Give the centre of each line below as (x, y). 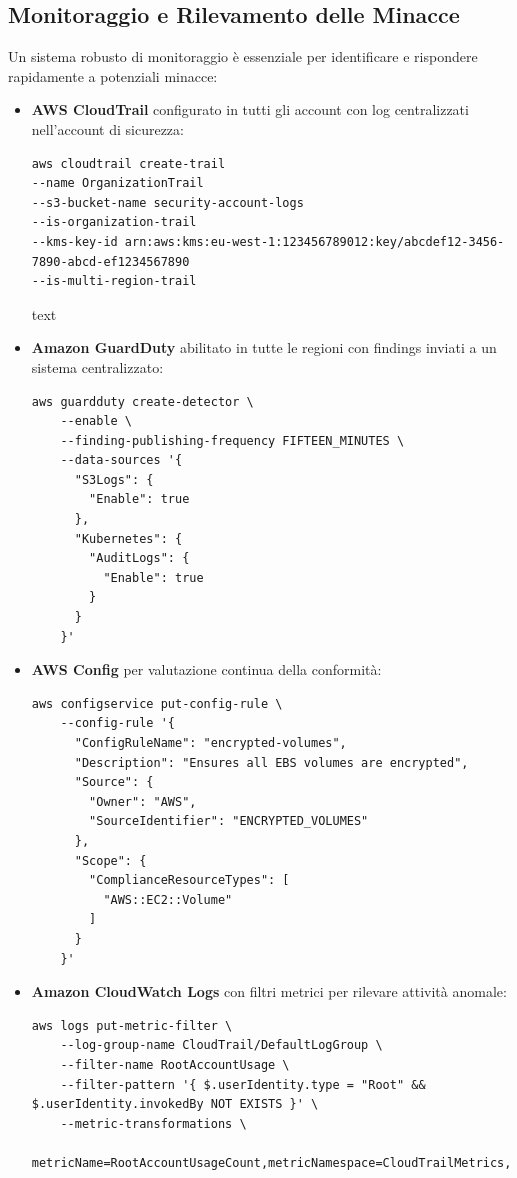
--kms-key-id (74, 241)
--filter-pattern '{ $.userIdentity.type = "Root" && (243, 1084)
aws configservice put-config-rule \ (157, 703)
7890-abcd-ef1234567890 (110, 261)
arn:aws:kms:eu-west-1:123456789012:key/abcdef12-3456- (314, 241)
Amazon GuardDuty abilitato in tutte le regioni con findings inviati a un (264, 347)
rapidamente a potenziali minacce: (113, 75)
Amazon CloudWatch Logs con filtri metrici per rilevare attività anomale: (269, 991)
